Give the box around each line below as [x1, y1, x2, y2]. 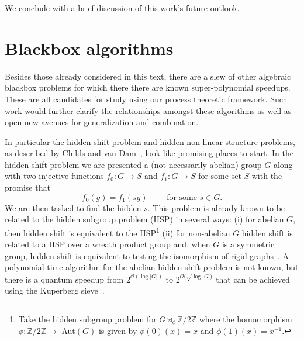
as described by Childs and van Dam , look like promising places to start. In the [5, 147, 293, 159]
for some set [198, 170, 241, 182]
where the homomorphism [199, 312, 292, 325]
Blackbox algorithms [5, 36, 174, 60]
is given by [98, 325, 137, 337]
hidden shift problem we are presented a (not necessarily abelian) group [5, 158, 262, 170]
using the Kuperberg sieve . [5, 284, 105, 297]
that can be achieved [216, 273, 290, 285]
